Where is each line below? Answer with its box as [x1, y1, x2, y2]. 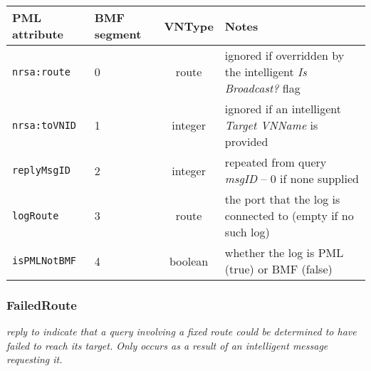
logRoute [12, 209, 59, 221]
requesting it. [6, 352, 63, 367]
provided [224, 133, 268, 150]
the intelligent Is [224, 63, 307, 80]
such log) [224, 224, 270, 240]
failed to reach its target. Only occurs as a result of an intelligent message [6, 338, 328, 352]
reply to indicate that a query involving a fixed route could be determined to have [6, 324, 357, 339]
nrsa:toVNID [12, 119, 77, 131]
